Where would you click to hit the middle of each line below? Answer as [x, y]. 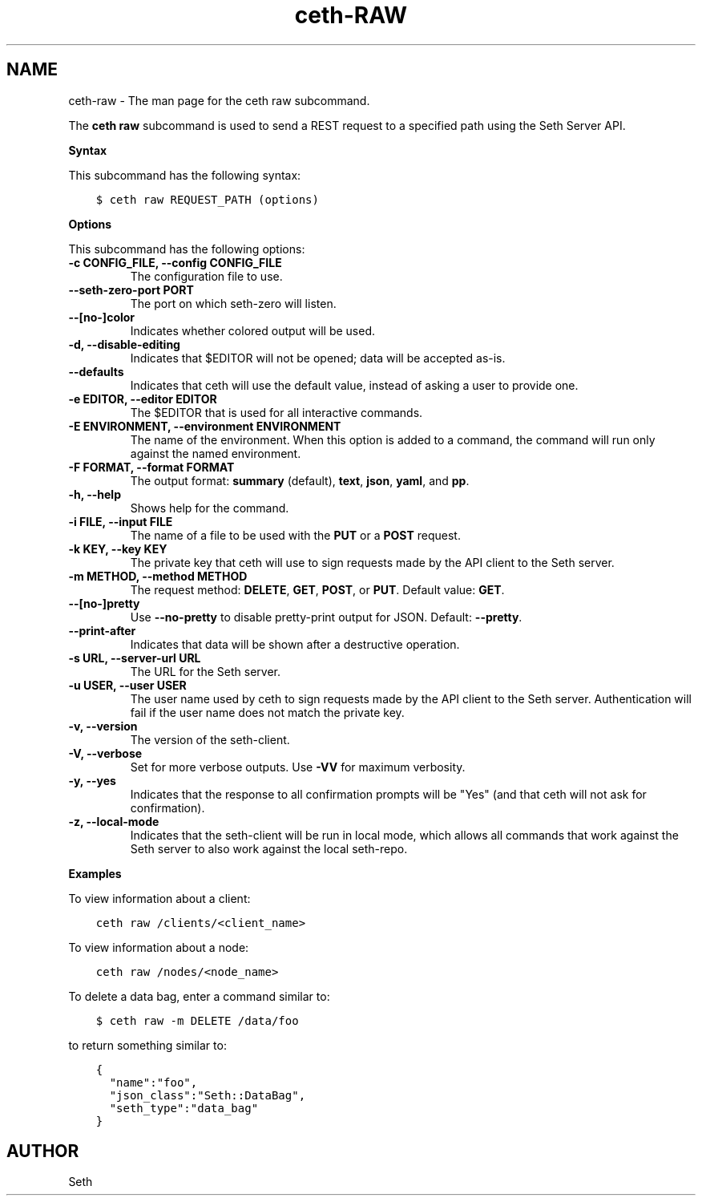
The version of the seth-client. [210, 739]
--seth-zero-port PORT [131, 289]
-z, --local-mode [114, 821]
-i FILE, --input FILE [121, 521]
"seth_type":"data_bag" [184, 1108]
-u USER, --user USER [127, 685]
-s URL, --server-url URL [135, 658]
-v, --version [103, 726]
